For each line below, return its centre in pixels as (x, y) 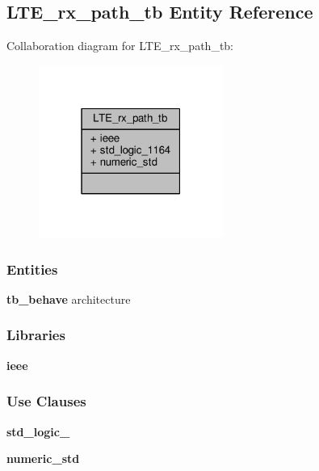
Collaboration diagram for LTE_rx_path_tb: (120, 46)
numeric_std (43, 458)
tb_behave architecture (69, 299)
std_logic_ (38, 431)
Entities (32, 269)
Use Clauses (46, 401)
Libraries (36, 335)
